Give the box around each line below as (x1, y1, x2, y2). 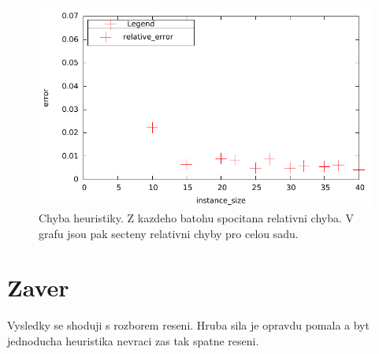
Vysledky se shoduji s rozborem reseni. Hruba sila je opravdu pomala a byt (7, 317, 370, 334)
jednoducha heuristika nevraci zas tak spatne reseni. (7, 332, 259, 348)
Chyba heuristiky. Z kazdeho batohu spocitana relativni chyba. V (39, 209, 355, 225)
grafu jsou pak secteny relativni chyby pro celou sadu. (39, 225, 299, 241)
